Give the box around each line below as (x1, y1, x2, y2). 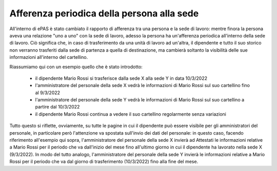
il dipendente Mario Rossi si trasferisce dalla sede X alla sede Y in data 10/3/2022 (35, 75, 208, 81)
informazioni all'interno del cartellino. (9, 54, 88, 60)
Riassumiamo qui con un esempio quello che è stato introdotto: (9, 63, 143, 70)
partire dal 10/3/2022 (35, 104, 80, 110)
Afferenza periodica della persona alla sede (9, 8, 199, 19)
